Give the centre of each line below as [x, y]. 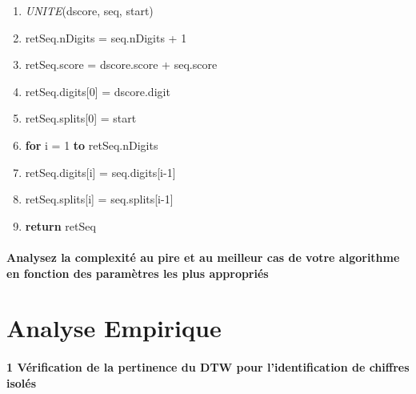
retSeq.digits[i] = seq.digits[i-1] [100, 172]
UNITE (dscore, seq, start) [89, 10]
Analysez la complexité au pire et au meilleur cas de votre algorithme [203, 257]
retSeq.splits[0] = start [81, 118]
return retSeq [60, 225]
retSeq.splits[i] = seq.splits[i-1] [99, 199]
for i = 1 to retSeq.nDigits [92, 145]
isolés [22, 382]
